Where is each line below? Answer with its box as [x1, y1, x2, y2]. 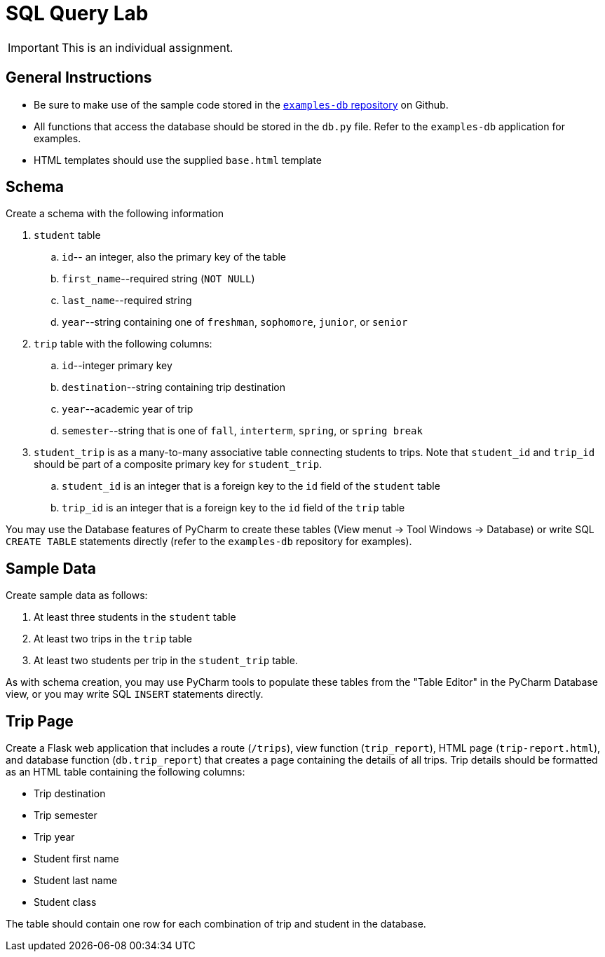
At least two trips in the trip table [34, 633, 192, 645]
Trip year [34, 831, 75, 844]
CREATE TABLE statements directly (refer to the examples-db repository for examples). [6, 535, 412, 548]
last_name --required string [62, 294, 192, 307]
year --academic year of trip [62, 403, 193, 415]
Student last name [34, 874, 118, 887]
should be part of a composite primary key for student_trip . [34, 458, 322, 471]
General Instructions [6, 69, 152, 87]
